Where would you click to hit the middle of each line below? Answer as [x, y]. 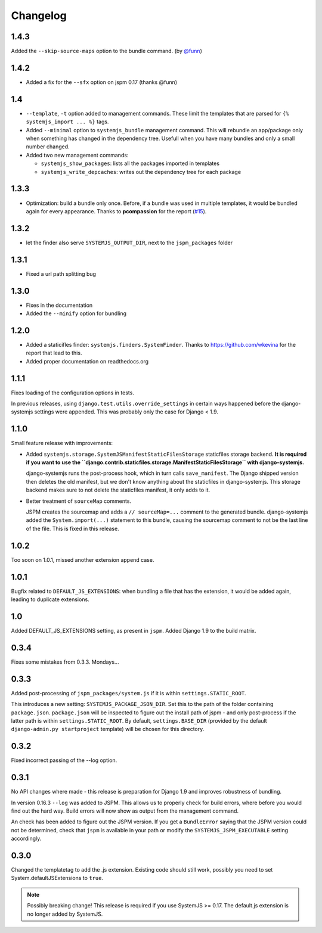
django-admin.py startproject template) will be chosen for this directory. [108, 729]
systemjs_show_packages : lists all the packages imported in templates [130, 163]
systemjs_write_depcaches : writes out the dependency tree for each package [141, 172]
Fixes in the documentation [59, 305]
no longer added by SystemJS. [65, 914]
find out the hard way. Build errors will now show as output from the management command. [125, 811]
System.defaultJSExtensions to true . [57, 878]
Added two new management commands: [77, 155]
